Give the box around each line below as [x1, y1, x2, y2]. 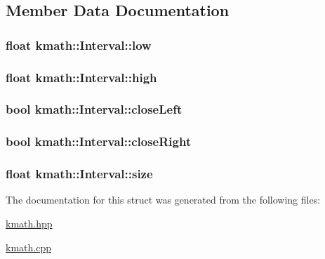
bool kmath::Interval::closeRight [6, 133, 192, 150]
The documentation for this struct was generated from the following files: [6, 192, 321, 207]
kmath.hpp [6, 215, 53, 230]
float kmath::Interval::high [6, 68, 157, 86]
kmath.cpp [6, 239, 51, 254]
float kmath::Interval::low [6, 36, 152, 53]
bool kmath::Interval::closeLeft [6, 100, 183, 118]
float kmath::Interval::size [6, 165, 153, 182]
